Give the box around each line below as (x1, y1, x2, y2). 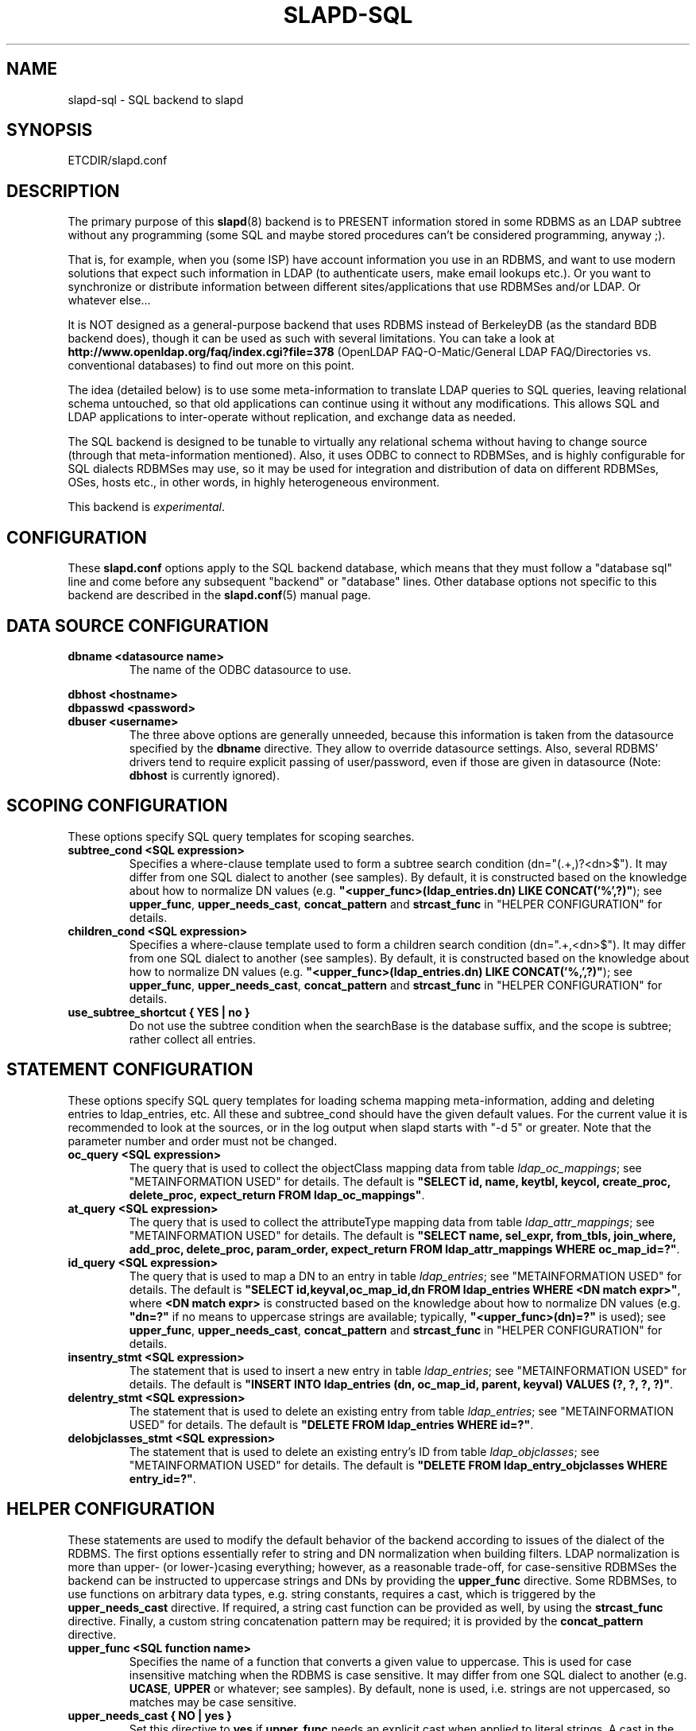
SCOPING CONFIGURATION (6, 796, 228, 816)
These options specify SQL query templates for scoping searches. (68, 829, 415, 843)
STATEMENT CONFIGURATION (6, 1059, 253, 1080)
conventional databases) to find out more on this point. (68, 358, 354, 373)
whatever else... (68, 293, 151, 308)
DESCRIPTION (6, 180, 120, 201)
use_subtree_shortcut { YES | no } (68, 1005, 250, 1019)
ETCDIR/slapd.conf (68, 153, 168, 168)
